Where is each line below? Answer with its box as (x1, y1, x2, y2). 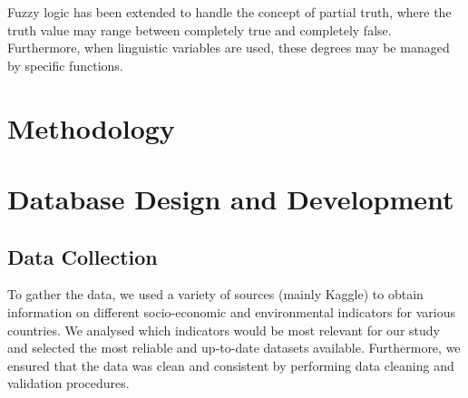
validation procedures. (7, 374, 130, 393)
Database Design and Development (7, 180, 454, 217)
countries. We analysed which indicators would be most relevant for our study (7, 320, 440, 339)
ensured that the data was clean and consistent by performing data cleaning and (7, 355, 454, 374)
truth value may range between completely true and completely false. (7, 20, 392, 39)
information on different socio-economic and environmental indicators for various (7, 302, 455, 321)
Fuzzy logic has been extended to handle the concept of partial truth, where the (7, 3, 452, 21)
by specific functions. (7, 55, 123, 74)
